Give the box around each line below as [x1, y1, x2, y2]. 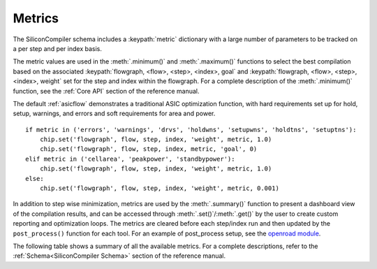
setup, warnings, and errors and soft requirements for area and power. [13, 109, 216, 118]
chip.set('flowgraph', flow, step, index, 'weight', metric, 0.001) [39, 184, 279, 192]
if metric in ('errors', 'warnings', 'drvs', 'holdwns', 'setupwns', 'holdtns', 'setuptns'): [25, 126, 357, 133]
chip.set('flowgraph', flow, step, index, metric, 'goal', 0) [39, 145, 258, 153]
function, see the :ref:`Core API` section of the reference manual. [13, 87, 200, 95]
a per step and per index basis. [13, 44, 103, 52]
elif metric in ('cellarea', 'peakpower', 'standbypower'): [25, 154, 235, 163]
